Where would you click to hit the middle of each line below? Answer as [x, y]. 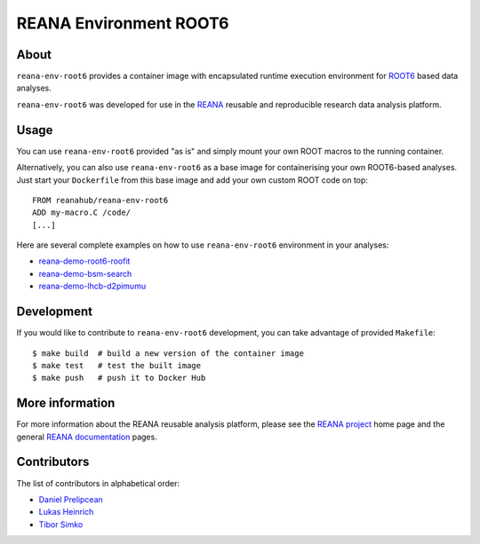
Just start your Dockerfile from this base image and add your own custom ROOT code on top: [192, 180]
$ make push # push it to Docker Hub [119, 378]
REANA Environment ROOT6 [123, 23]
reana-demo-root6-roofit [84, 261]
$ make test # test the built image [117, 365]
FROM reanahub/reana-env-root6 [100, 200]
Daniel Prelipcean [71, 499]
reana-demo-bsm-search [85, 273]
